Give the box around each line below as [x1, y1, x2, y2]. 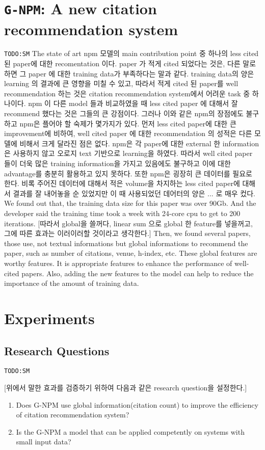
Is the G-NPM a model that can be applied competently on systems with [16, 426, 245, 437]
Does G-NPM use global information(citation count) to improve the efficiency [16, 399, 258, 410]
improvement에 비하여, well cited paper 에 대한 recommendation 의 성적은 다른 [4, 128, 252, 139]
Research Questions [4, 342, 110, 358]
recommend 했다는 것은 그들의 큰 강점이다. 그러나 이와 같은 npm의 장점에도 [4, 108, 244, 119]
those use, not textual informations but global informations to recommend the [4, 237, 248, 248]
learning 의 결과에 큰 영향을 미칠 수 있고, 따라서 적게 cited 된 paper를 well [4, 78, 238, 89]
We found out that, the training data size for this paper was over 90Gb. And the [4, 198, 256, 208]
